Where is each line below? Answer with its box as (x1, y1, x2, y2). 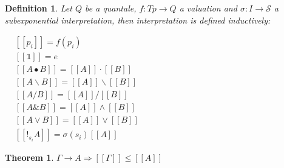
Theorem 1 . (5, 151, 54, 164)
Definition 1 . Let (5, 2, 72, 14)
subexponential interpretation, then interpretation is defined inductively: (5, 13, 271, 26)
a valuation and (179, 2, 237, 14)
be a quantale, (85, 2, 137, 14)
